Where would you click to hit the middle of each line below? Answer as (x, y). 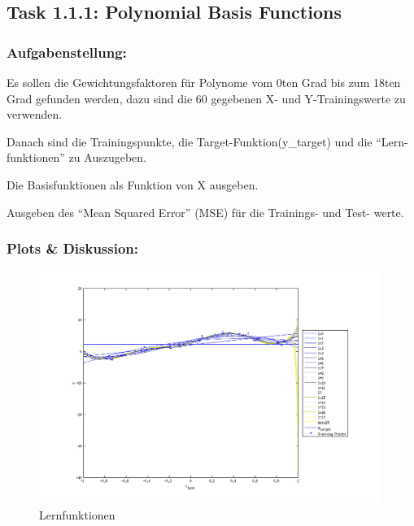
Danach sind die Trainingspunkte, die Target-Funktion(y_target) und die (190, 141)
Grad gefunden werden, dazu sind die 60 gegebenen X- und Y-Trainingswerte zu (206, 98)
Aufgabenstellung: (67, 52)
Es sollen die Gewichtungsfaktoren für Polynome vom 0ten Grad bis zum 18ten (204, 82)
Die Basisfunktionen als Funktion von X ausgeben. (133, 184)
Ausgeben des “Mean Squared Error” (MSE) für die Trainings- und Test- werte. (205, 212)
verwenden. (35, 114)
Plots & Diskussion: (72, 248)
